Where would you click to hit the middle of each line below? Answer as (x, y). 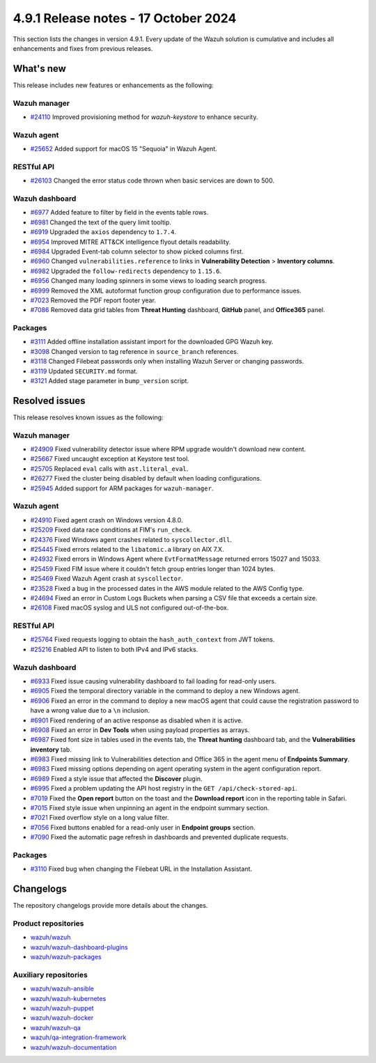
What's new (39, 69)
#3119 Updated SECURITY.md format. (84, 371)
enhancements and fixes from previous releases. (83, 48)
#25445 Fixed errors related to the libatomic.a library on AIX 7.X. (127, 549)
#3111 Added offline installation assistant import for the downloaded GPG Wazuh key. (152, 342)
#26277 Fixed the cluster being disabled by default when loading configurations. (146, 479)
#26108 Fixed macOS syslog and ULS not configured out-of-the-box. (130, 608)
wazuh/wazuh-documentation (73, 1047)
